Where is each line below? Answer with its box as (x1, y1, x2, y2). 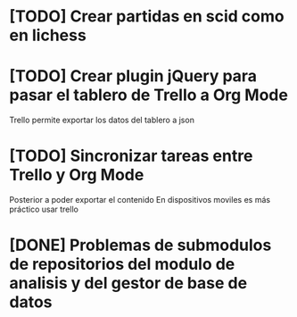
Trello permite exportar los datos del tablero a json (9, 114, 194, 126)
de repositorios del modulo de (9, 254, 235, 274)
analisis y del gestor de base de (9, 273, 248, 294)
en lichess (9, 25, 87, 46)
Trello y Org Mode (9, 165, 144, 185)
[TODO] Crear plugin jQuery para (9, 66, 257, 87)
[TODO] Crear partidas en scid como (9, 6, 285, 27)
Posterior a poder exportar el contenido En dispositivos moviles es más (9, 195, 270, 205)
